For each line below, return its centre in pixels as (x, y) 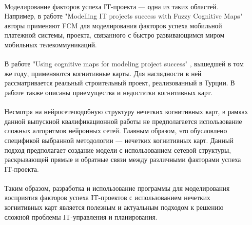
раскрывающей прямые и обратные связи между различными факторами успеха (123, 159)
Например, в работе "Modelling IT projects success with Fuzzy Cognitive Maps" (124, 16)
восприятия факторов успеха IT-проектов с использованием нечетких (107, 197)
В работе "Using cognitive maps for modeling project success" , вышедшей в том (124, 64)
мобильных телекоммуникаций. (51, 44)
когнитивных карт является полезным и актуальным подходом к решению (114, 207)
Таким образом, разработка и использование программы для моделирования (117, 188)
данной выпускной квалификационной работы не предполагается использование (123, 121)
